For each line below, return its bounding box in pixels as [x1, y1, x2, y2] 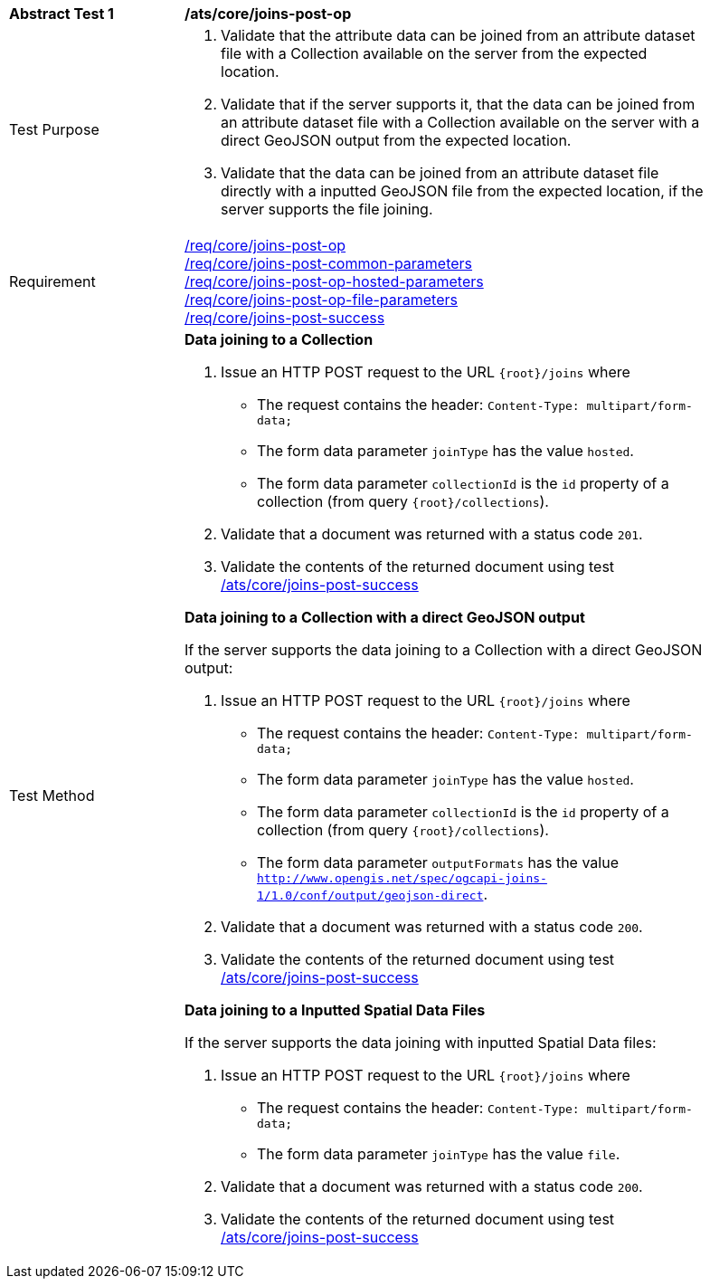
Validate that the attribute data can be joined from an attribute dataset [221, 26, 696, 44]
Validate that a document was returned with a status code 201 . [221, 525, 643, 543]
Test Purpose [9, 120, 99, 138]
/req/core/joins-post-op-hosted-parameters [185, 272, 484, 291]
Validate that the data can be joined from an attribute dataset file [221, 164, 659, 182]
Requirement [9, 272, 96, 291]
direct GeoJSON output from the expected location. [221, 131, 572, 149]
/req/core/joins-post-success [185, 309, 385, 327]
